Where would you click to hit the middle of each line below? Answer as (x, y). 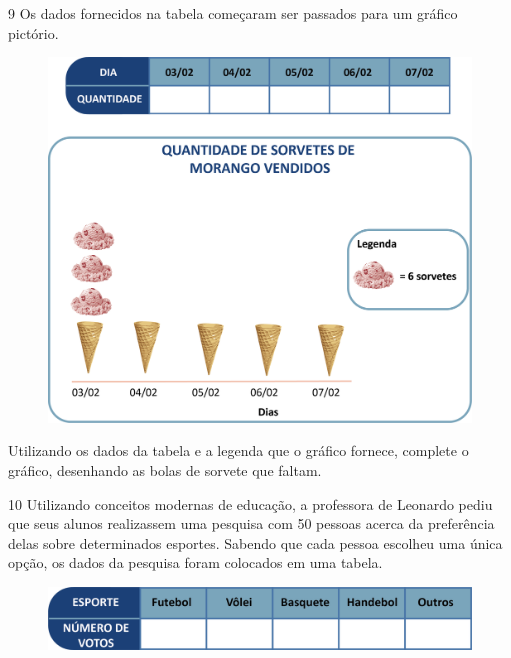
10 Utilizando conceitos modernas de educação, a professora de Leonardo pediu (250, 503)
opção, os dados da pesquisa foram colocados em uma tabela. (195, 562)
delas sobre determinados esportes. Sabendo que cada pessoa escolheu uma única (255, 542)
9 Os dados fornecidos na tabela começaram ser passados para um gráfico (233, 13)
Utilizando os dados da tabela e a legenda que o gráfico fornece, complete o (238, 450)
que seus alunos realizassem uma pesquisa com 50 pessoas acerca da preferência (251, 523)
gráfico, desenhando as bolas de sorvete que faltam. (165, 469)
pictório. (33, 32)
